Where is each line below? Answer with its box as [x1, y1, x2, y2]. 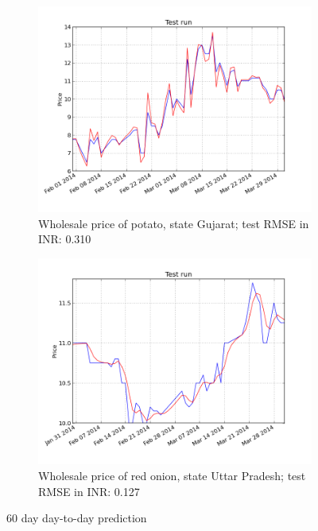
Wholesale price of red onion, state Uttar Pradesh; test [38, 467, 306, 483]
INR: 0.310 [38, 231, 91, 247]
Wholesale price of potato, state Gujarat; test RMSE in [38, 215, 309, 231]
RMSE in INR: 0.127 [38, 483, 140, 499]
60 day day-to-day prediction [6, 510, 147, 526]
